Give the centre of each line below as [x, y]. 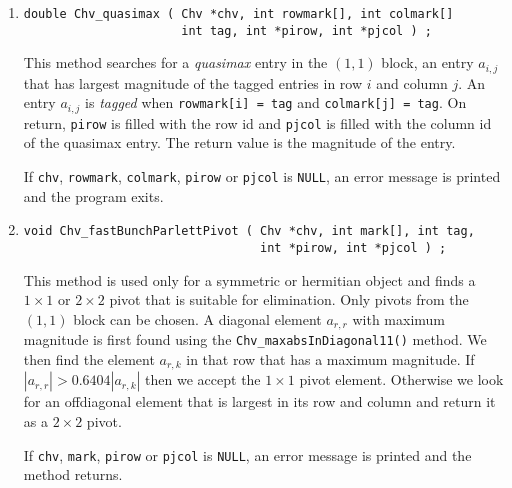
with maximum [399, 318]
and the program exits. [93, 195]
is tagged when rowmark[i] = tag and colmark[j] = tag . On [276, 102]
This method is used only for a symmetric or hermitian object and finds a [249, 279]
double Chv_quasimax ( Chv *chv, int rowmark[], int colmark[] [238, 14]
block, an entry [427, 62]
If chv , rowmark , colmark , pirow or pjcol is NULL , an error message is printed [262, 176]
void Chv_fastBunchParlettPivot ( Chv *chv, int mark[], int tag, [249, 231]
